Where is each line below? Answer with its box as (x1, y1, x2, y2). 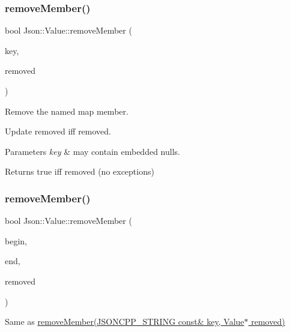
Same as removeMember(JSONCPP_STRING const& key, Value (5, 315, 244, 328)
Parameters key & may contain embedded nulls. (5, 145, 180, 157)
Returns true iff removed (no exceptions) (5, 165, 154, 178)
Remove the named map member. (5, 104, 128, 117)
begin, (5, 234, 27, 247)
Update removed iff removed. (5, 125, 112, 137)
